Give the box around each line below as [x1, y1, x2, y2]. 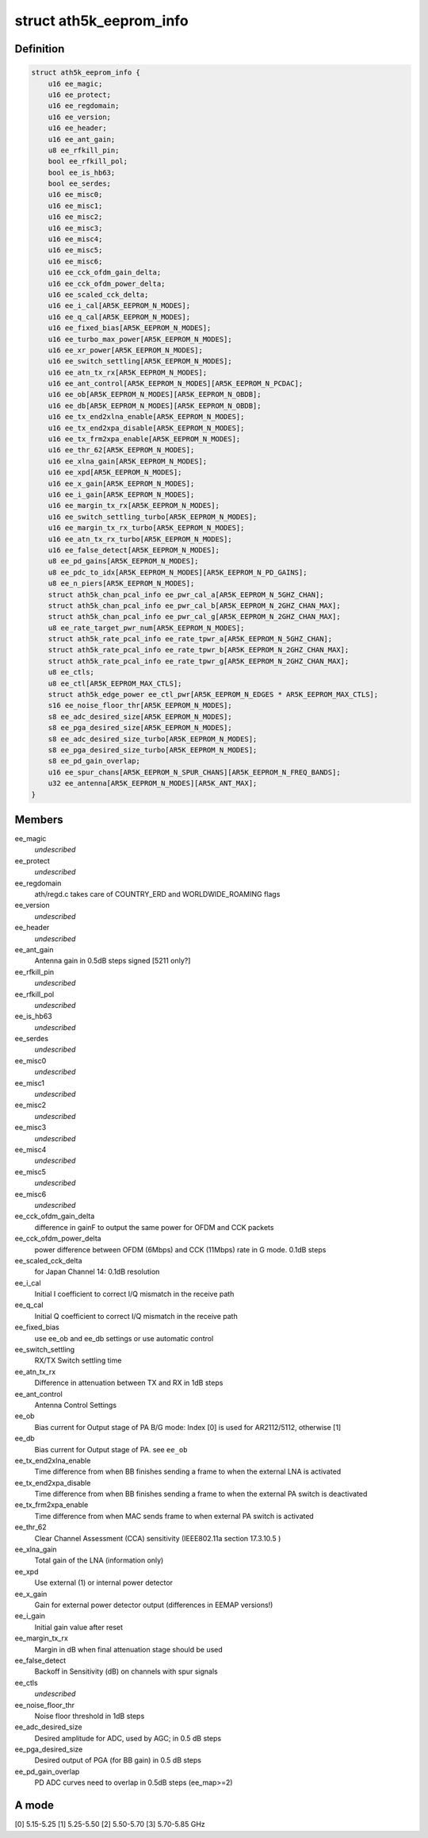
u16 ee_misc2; [48, 213, 103, 221]
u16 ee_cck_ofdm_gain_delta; [48, 268, 162, 277]
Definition [14, 42, 65, 56]
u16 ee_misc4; [48, 235, 103, 244]
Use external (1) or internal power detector [34, 1578, 174, 1587]
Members [14, 813, 63, 826]
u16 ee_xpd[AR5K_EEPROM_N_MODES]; [48, 468, 182, 477]
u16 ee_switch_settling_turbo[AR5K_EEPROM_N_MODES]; [48, 512, 258, 521]
